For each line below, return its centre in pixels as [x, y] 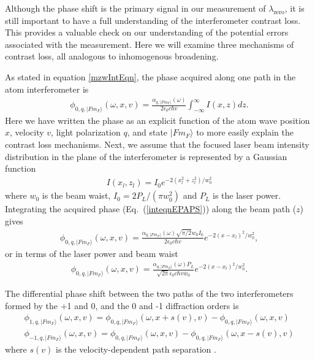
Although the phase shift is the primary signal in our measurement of [135, 8]
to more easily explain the [245, 132]
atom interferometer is [47, 89]
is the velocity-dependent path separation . [136, 349]
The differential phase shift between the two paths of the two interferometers [149, 293]
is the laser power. [247, 195]
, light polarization [86, 132]
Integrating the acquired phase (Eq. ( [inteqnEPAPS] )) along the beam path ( [151, 209]
